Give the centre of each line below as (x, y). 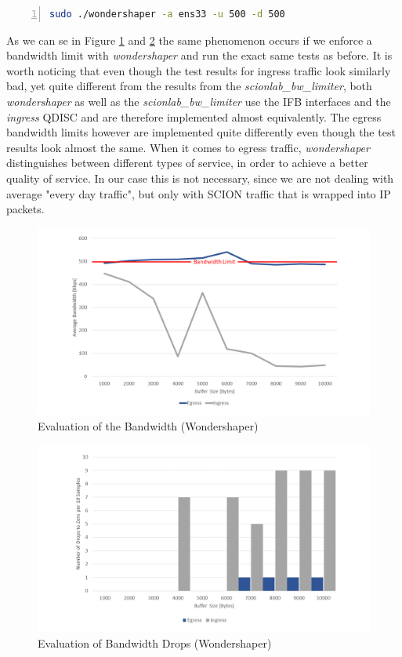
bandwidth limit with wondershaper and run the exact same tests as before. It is (199, 55)
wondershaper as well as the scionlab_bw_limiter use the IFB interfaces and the (199, 101)
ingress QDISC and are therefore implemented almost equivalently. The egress (194, 116)
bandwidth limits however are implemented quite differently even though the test (201, 132)
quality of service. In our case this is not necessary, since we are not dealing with (200, 178)
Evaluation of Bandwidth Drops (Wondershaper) (155, 642)
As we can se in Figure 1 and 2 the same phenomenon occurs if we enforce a (189, 40)
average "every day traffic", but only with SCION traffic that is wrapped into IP (199, 193)
